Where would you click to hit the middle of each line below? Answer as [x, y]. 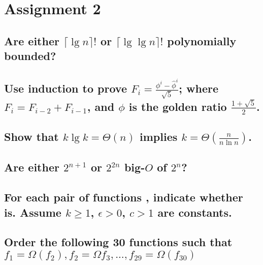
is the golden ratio [178, 106]
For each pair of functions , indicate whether [124, 197]
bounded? [30, 56]
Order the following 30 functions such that [118, 242]
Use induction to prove [65, 88]
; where [199, 88]
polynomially [202, 40]
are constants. [195, 212]
